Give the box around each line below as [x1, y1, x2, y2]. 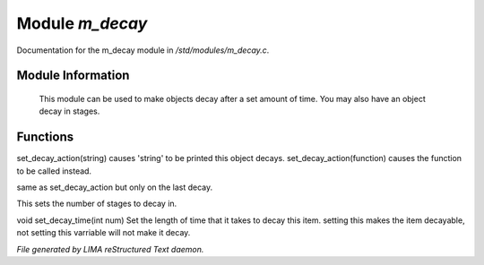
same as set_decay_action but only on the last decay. [16, 182, 213, 192]
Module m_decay [16, 13, 148, 33]
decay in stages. [39, 106, 100, 116]
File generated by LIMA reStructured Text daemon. [16, 244, 204, 254]
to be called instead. [16, 166, 92, 176]
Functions [16, 130, 74, 145]
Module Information [16, 68, 130, 83]
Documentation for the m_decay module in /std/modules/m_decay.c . [16, 45, 270, 56]
